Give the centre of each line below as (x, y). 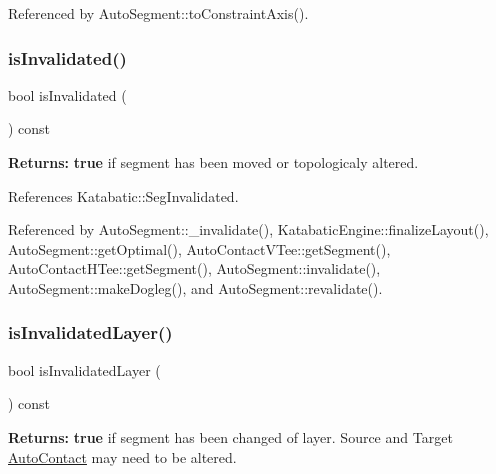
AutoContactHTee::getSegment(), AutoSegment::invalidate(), (194, 268)
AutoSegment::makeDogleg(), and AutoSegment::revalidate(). (195, 287)
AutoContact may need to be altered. (122, 456)
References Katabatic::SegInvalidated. (123, 195)
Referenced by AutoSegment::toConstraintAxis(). (158, 13)
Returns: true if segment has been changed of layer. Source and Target (230, 436)
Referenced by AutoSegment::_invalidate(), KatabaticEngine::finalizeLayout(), (248, 229)
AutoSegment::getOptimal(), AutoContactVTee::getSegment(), (199, 248)
